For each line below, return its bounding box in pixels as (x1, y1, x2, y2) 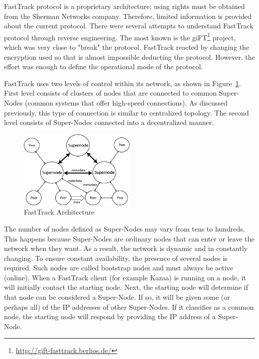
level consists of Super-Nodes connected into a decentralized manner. (4, 117, 214, 127)
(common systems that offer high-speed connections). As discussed (25, 98, 228, 108)
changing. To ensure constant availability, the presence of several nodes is (4, 252, 228, 263)
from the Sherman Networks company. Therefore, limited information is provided (4, 10, 252, 21)
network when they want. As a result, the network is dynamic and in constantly (4, 243, 248, 253)
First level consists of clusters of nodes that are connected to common (4, 88, 217, 98)
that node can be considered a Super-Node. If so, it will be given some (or (4, 292, 230, 302)
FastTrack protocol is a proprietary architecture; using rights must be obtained (4, 1, 245, 11)
